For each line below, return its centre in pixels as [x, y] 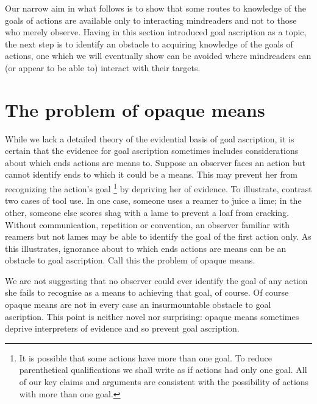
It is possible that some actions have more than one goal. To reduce [145, 357]
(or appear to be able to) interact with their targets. [103, 67]
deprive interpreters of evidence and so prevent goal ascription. [122, 328]
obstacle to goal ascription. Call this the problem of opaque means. [130, 260]
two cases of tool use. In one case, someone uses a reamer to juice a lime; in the [153, 200]
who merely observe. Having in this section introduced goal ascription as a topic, [156, 32]
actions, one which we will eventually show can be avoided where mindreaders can [158, 56]
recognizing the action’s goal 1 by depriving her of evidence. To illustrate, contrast [158, 188]
